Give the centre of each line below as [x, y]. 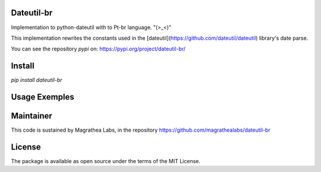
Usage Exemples [43, 97]
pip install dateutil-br [37, 80]
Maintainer [32, 116]
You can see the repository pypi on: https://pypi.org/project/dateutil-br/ [98, 49]
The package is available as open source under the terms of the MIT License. [106, 161]
